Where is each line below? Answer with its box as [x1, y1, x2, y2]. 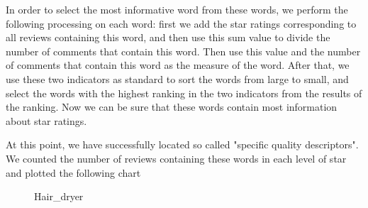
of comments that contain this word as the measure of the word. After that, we [6, 58, 350, 72]
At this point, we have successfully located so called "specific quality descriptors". [6, 137, 359, 152]
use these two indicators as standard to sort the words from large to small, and [6, 71, 349, 86]
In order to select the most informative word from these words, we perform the [6, 2, 348, 16]
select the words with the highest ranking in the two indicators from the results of [6, 85, 362, 100]
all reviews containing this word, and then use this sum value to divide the [6, 30, 330, 45]
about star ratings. [6, 113, 87, 128]
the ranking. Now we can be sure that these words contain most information [6, 99, 338, 114]
